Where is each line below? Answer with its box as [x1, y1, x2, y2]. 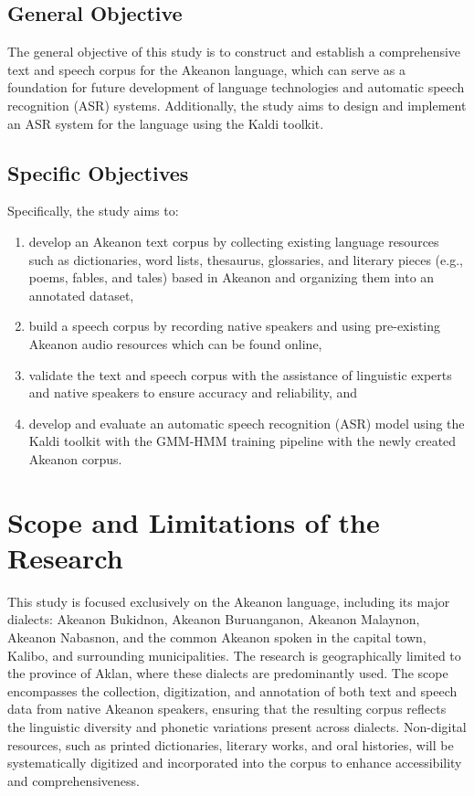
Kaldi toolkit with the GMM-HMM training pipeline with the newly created [28, 431, 457, 451]
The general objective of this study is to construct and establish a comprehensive [7, 42, 461, 61]
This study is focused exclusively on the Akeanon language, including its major [7, 591, 450, 610]
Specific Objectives [7, 158, 189, 186]
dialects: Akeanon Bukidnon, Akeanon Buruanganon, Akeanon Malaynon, [7, 610, 420, 629]
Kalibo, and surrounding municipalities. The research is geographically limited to [7, 645, 461, 664]
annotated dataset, [28, 285, 134, 304]
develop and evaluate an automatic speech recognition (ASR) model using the [28, 413, 465, 432]
